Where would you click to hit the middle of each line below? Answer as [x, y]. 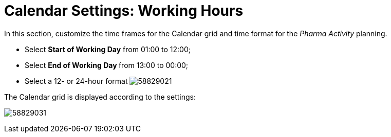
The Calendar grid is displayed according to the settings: [100, 97]
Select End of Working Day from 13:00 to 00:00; [107, 65]
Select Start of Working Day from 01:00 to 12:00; [108, 49]
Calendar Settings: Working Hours [124, 11]
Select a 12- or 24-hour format [76, 81]
